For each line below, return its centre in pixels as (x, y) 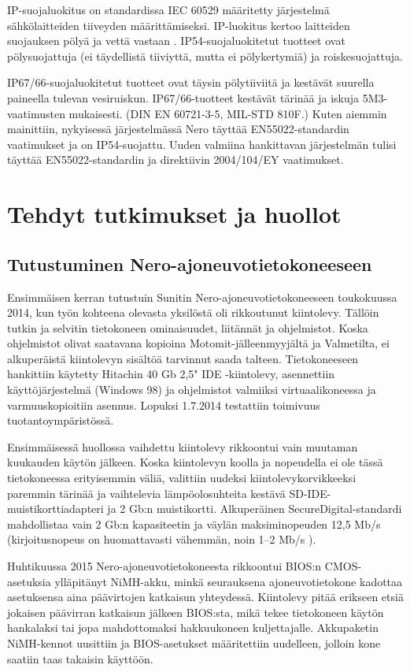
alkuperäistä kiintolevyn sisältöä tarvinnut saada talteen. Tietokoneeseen (183, 358)
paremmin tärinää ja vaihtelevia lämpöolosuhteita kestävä (146, 493)
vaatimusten (36, 113)
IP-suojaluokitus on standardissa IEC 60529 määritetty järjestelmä (168, 9)
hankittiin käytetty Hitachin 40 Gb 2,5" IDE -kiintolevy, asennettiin (171, 374)
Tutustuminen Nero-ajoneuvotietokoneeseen (190, 264)
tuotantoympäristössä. (61, 420)
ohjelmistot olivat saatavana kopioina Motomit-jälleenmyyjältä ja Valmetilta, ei (198, 343)
